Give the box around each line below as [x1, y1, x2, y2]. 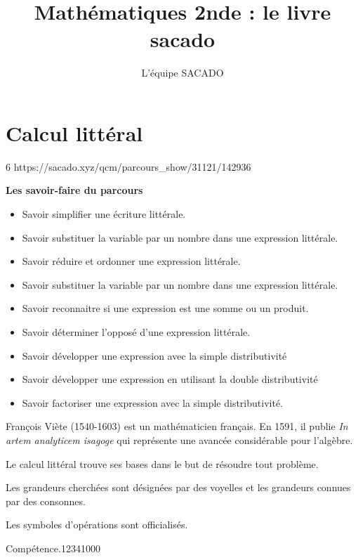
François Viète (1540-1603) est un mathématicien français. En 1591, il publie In [6, 419, 348, 434]
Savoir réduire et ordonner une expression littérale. [22, 254, 241, 268]
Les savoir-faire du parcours [6, 183, 143, 197]
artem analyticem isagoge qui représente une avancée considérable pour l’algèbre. [6, 432, 353, 447]
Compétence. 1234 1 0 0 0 [6, 540, 100, 555]
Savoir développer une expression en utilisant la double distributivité [22, 372, 318, 386]
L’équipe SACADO [141, 65, 224, 80]
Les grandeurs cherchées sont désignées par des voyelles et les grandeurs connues [6, 480, 351, 495]
